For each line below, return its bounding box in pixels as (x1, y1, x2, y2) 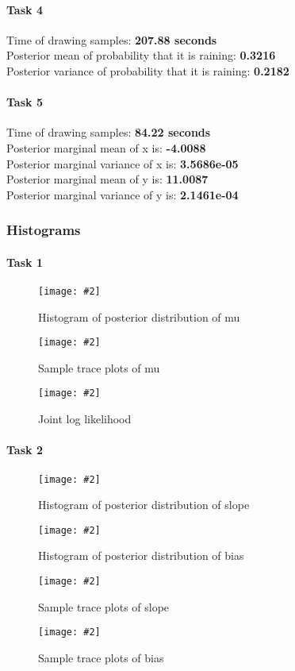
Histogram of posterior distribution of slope (38, 496, 250, 513)
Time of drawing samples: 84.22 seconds (6, 124, 211, 141)
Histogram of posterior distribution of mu (38, 308, 240, 325)
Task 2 (6, 442, 43, 458)
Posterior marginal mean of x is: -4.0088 (6, 139, 206, 156)
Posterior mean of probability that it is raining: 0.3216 (6, 47, 276, 64)
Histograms (6, 220, 81, 240)
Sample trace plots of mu (38, 359, 160, 376)
